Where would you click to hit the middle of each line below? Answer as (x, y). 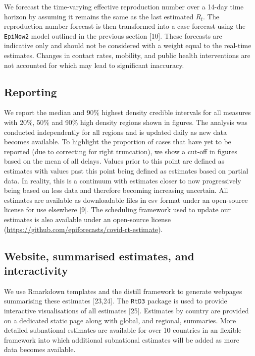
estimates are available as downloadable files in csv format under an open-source (126, 200)
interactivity (36, 270)
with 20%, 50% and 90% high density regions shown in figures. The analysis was (126, 122)
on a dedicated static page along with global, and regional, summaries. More (120, 320)
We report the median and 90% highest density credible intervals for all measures (127, 112)
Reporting (30, 91)
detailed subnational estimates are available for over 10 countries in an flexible (123, 330)
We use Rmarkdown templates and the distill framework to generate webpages (123, 291)
